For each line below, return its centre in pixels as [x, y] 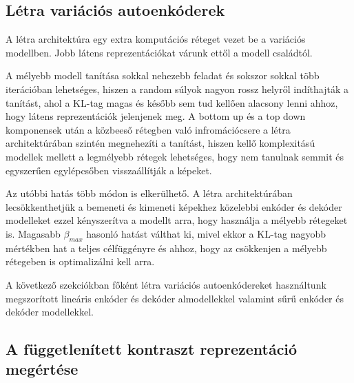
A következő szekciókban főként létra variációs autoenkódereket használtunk [166, 284]
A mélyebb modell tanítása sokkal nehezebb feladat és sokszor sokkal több [163, 75]
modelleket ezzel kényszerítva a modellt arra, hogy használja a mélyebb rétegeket [177, 220]
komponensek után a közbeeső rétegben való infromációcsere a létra [148, 129]
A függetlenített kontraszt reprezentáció [152, 349]
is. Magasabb [33, 233]
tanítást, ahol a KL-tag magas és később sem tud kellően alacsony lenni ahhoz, [172, 102]
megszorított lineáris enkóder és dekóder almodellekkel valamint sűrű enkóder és [175, 298]
